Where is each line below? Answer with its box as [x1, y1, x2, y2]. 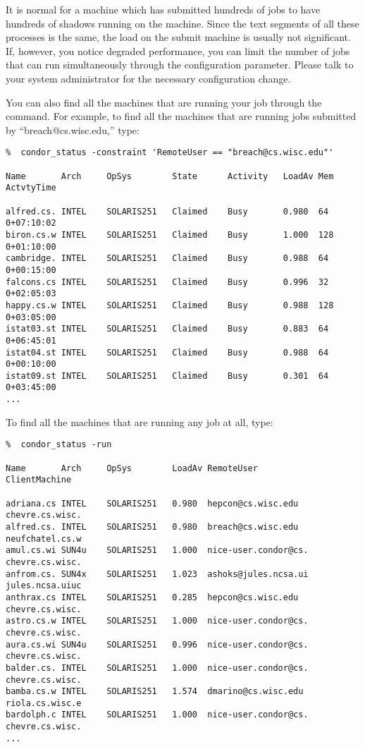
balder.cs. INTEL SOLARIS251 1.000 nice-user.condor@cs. [6, 662, 309, 673]
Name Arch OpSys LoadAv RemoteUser [6, 463, 258, 473]
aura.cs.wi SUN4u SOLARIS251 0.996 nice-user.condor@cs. [6, 639, 309, 650]
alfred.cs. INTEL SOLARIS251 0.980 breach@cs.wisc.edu [6, 521, 299, 532]
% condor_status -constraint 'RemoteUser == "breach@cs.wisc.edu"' [6, 147, 334, 158]
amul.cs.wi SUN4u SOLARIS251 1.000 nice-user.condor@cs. [6, 545, 309, 556]
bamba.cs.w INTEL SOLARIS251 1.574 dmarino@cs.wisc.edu [6, 686, 304, 697]
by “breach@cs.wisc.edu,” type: [6, 122, 140, 137]
